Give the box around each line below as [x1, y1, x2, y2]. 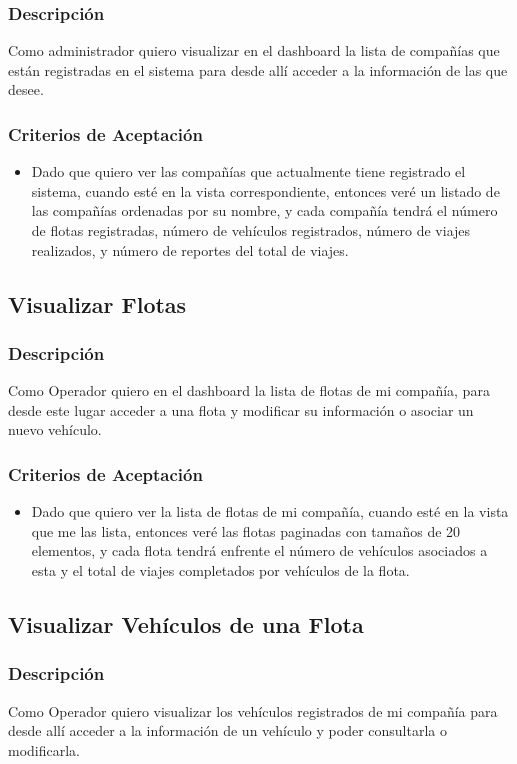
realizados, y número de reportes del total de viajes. [31, 239, 349, 260]
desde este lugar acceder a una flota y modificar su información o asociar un [8, 399, 474, 420]
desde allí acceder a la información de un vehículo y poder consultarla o [8, 720, 447, 741]
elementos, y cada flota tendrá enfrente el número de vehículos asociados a [31, 540, 488, 561]
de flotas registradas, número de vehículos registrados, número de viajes [31, 220, 471, 240]
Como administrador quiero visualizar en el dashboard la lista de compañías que [8, 40, 500, 61]
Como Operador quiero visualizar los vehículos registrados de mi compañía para [8, 700, 498, 721]
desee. [8, 79, 44, 100]
